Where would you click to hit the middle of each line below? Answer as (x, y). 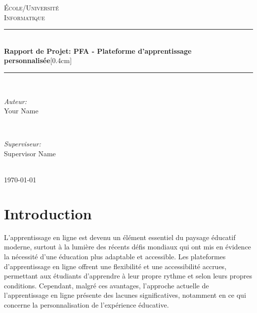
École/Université (32, 7)
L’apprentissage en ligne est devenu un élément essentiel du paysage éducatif (120, 237)
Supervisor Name (30, 153)
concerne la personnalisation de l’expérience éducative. (86, 305)
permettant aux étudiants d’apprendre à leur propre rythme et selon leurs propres (128, 276)
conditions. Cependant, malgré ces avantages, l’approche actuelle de (107, 285)
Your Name (21, 111)
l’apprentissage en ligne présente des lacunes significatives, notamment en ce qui (125, 295)
